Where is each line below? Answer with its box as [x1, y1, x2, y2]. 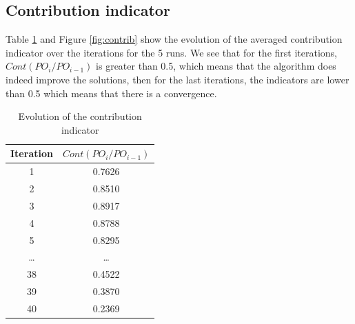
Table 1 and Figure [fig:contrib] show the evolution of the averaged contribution [6, 32, 343, 46]
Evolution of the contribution [18, 109, 142, 123]
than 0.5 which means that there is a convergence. [6, 85, 217, 100]
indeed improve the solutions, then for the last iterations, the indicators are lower [6, 72, 349, 86]
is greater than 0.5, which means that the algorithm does [96, 59, 336, 73]
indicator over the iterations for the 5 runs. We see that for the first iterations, [6, 45, 337, 59]
